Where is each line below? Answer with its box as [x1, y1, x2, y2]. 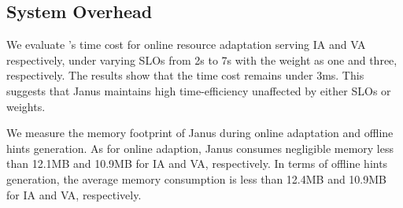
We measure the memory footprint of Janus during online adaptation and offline [6, 124, 394, 141]
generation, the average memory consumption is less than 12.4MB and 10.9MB [6, 170, 387, 187]
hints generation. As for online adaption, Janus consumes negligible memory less [6, 139, 394, 156]
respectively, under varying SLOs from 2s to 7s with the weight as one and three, [6, 51, 397, 68]
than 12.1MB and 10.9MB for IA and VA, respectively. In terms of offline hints [6, 155, 388, 172]
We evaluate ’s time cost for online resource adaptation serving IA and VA [6, 36, 366, 53]
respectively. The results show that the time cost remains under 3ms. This [6, 67, 364, 84]
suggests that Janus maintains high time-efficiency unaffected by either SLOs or [6, 82, 391, 98]
